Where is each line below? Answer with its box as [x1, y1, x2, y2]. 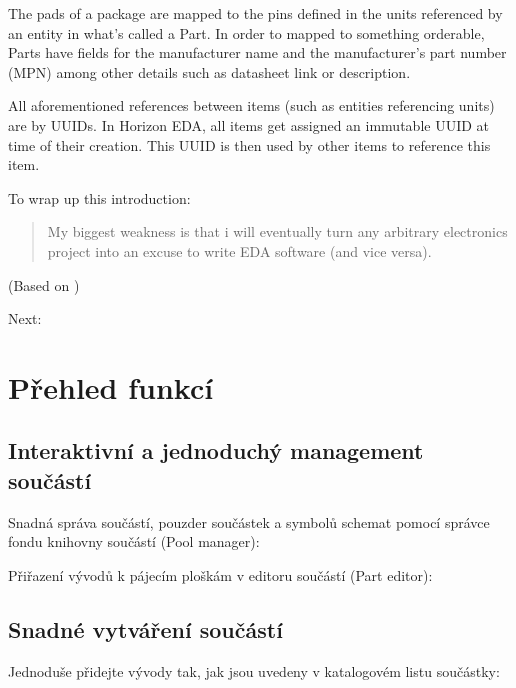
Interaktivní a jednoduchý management [8, 435, 424, 466]
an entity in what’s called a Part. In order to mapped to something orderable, [8, 22, 485, 43]
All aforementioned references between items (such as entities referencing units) [8, 95, 495, 116]
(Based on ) [8, 274, 80, 295]
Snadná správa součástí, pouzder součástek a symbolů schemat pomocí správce [8, 511, 490, 532]
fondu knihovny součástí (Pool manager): [8, 531, 260, 552]
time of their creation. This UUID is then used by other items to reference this [8, 134, 491, 155]
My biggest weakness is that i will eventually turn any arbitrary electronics [47, 221, 508, 242]
